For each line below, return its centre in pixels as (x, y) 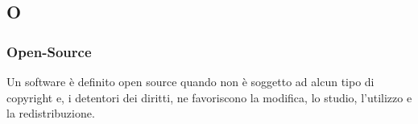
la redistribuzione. (51, 113)
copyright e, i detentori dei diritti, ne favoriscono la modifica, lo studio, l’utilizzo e (209, 97)
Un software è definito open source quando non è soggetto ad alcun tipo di (190, 81)
